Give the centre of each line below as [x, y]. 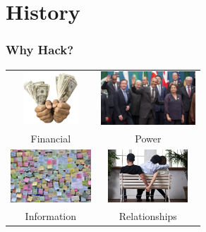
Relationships [148, 216]
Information [51, 216]
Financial [51, 138]
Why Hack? [40, 50]
